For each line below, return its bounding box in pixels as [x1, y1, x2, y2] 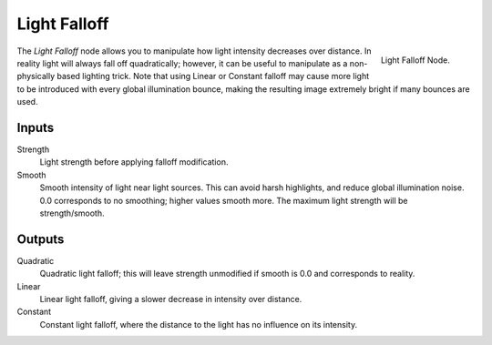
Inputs [16, 119, 55, 136]
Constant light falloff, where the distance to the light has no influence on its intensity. [39, 319, 358, 330]
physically [16, 71, 56, 82]
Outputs [16, 231, 65, 247]
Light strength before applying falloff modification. [39, 157, 229, 167]
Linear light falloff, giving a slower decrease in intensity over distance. [39, 294, 302, 305]
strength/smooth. [39, 208, 105, 218]
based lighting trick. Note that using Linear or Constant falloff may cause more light [56, 71, 369, 82]
